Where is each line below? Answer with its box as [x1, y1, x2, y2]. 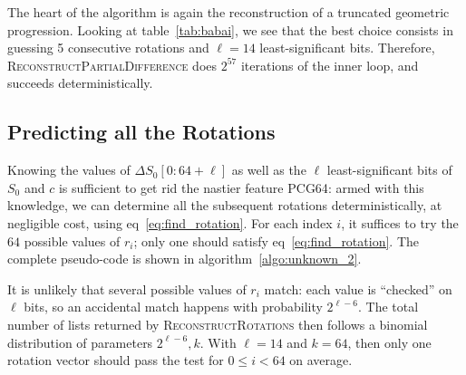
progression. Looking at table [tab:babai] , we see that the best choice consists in [7, 20, 453, 39]
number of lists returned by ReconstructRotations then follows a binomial [7, 314, 428, 333]
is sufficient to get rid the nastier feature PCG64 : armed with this [58, 178, 424, 197]
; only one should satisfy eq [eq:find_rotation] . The [133, 231, 420, 250]
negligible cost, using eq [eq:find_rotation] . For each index [7, 213, 333, 232]
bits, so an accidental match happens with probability [24, 297, 323, 316]
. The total [357, 297, 419, 316]
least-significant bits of [326, 160, 452, 179]
